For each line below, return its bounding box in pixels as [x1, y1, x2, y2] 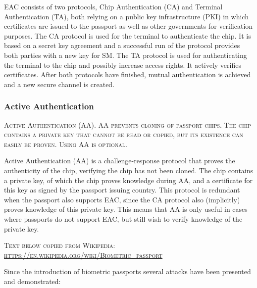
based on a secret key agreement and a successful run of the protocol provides [4, 40, 240, 50]
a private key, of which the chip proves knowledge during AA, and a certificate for [4, 175, 253, 185]
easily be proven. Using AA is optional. [4, 139, 127, 149]
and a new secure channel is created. [4, 79, 115, 89]
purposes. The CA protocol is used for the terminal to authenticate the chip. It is [4, 30, 251, 41]
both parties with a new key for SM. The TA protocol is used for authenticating [4, 49, 247, 60]
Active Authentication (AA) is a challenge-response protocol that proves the [4, 155, 235, 166]
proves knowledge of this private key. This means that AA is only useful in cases [4, 204, 248, 214]
